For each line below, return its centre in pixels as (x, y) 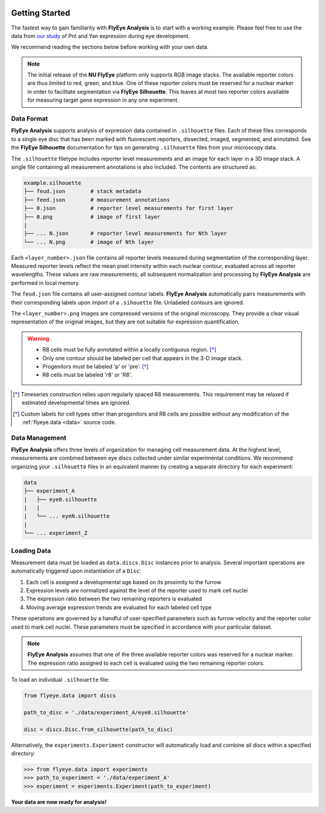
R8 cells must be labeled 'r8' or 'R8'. (87, 375)
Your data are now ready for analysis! (59, 802)
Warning (38, 338)
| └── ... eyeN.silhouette (67, 516)
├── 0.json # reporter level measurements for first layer (128, 208)
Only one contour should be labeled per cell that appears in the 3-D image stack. (143, 358)
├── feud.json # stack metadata (82, 192)
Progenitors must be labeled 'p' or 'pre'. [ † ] (95, 366)
